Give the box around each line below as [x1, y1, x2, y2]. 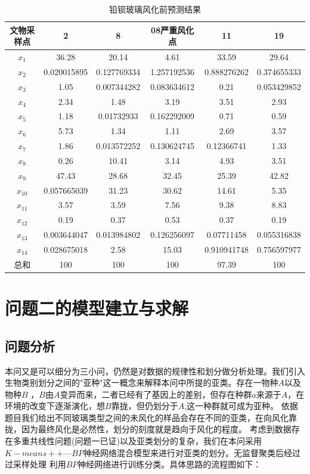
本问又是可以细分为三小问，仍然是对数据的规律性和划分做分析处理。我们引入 [5, 364, 305, 377]
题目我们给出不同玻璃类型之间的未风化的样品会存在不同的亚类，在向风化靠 [5, 411, 297, 423]
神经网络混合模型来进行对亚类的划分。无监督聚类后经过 [83, 446, 300, 458]
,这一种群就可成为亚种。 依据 [184, 399, 298, 412]
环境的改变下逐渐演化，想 [5, 399, 105, 412]
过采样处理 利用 [5, 458, 66, 470]
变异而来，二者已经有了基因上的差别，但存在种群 [60, 388, 252, 400]
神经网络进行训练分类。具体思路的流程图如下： [77, 458, 262, 470]
